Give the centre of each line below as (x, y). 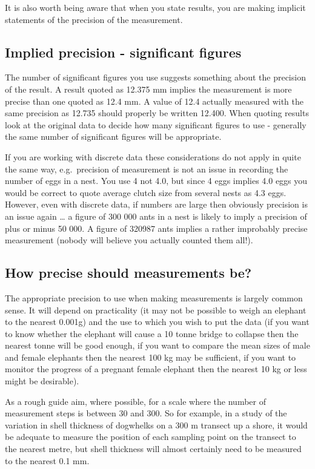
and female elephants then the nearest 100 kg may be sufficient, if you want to (151, 357)
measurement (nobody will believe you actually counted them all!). (129, 240)
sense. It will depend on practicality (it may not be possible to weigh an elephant (156, 310)
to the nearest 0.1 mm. (47, 460)
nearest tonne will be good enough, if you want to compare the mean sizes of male (157, 345)
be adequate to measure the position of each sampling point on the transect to (151, 437)
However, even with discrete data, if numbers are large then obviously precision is (156, 204)
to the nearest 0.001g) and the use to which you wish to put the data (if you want (157, 322)
